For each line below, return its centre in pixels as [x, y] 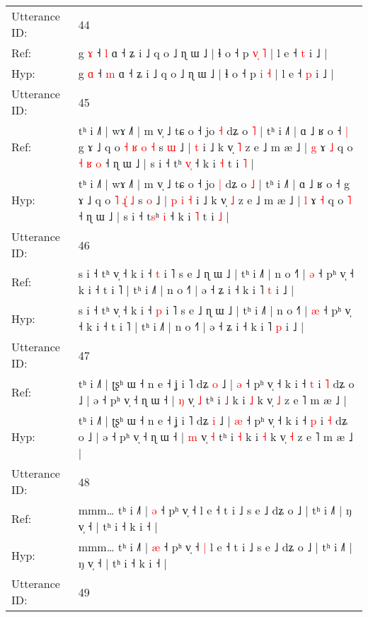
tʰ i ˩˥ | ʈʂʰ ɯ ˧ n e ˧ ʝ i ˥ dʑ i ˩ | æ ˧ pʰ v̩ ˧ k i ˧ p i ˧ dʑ [213, 420]
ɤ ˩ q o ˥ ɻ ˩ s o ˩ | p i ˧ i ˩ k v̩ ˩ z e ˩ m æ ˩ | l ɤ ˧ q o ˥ [215, 200]
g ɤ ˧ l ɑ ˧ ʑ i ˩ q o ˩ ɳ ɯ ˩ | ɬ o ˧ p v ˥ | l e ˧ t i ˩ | [203, 53]
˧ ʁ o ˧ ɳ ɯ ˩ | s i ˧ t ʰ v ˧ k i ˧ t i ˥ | [166, 163]
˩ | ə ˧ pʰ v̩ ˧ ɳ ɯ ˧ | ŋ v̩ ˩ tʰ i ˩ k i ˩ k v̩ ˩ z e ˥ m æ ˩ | [212, 400]
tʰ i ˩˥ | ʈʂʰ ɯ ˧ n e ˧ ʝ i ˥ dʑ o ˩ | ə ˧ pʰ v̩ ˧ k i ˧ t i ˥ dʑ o [216, 383]
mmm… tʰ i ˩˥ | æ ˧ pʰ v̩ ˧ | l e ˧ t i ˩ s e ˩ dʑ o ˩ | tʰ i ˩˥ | [215, 547]
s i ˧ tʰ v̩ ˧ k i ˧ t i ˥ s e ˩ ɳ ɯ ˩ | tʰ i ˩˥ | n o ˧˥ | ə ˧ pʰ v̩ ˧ [216, 273]
